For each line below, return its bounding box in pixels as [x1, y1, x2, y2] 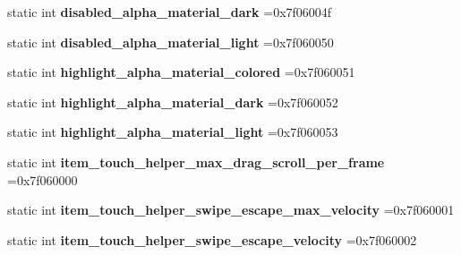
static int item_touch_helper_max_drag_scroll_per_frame [7, 152, 385, 171]
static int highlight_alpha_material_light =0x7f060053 [7, 123, 338, 141]
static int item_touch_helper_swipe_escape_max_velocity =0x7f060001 [7, 200, 455, 219]
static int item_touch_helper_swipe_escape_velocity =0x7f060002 [7, 230, 417, 249]
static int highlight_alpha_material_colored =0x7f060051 [7, 63, 355, 81]
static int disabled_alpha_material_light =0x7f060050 [7, 32, 334, 51]
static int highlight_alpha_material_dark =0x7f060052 [7, 92, 338, 111]
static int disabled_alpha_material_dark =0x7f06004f [7, 3, 332, 21]
